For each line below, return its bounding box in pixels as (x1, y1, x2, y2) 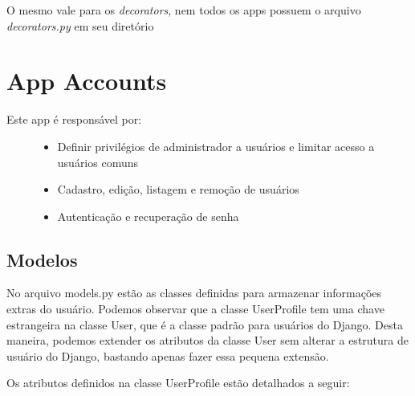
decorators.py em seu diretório (6, 17, 154, 34)
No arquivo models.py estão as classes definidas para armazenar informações (6, 284, 382, 301)
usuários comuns (57, 153, 139, 170)
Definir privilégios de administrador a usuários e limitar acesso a (57, 137, 375, 154)
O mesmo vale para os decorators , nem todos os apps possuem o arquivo (6, 2, 361, 18)
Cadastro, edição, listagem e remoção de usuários (57, 181, 299, 198)
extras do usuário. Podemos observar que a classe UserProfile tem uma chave (6, 300, 384, 317)
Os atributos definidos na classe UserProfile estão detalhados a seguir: (6, 374, 350, 391)
